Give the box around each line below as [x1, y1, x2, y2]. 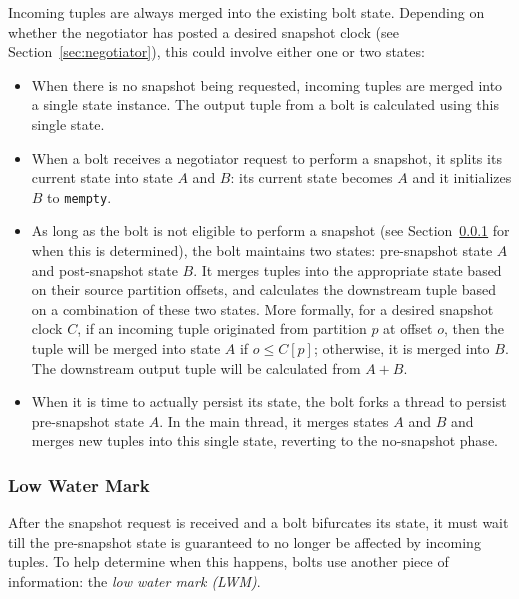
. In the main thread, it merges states [159, 410, 389, 431]
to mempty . [47, 186, 112, 207]
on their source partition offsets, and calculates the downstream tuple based [31, 279, 496, 300]
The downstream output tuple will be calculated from [31, 357, 361, 378]
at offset [383, 318, 433, 339]
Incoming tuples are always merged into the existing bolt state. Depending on [8, 2, 485, 22]
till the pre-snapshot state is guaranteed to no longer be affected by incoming [8, 531, 481, 552]
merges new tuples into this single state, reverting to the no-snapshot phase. [31, 430, 498, 451]
